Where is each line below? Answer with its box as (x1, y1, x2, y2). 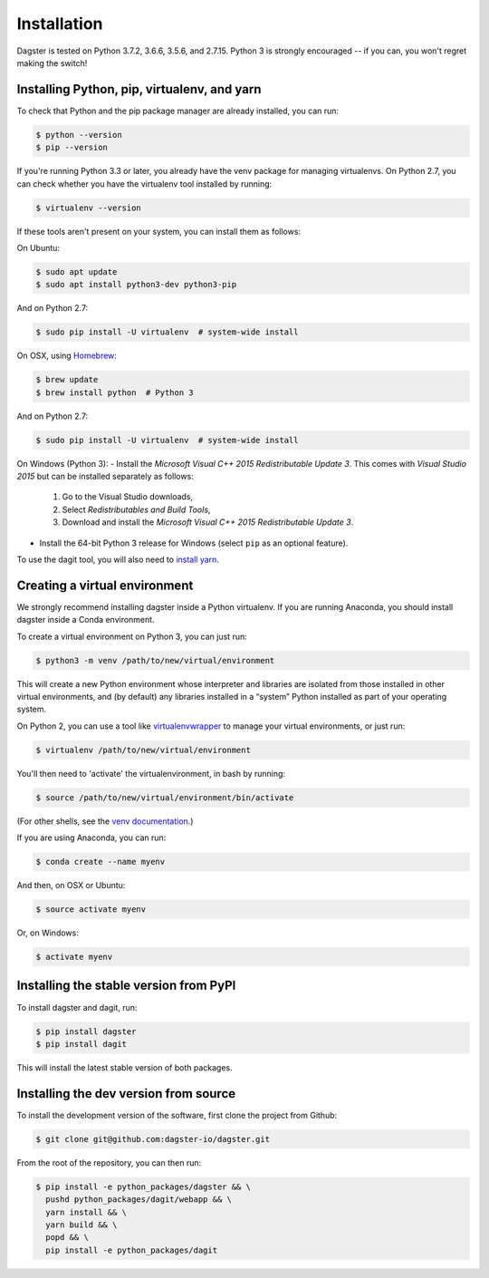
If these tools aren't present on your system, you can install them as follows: (16, 226, 302, 237)
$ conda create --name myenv (35, 857, 166, 867)
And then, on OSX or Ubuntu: (16, 880, 126, 891)
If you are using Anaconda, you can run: (16, 832, 167, 843)
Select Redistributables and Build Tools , (62, 504, 211, 515)
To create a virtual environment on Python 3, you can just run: (16, 631, 248, 642)
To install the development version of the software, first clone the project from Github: (16, 1109, 338, 1120)
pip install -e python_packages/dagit (45, 1244, 217, 1255)
